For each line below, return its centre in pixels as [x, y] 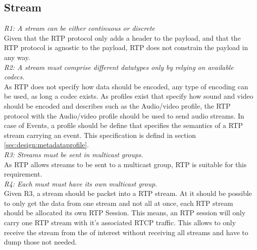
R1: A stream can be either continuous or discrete [79, 28]
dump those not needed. [41, 242]
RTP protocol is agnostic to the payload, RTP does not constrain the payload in [126, 47]
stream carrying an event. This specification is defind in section [100, 135]
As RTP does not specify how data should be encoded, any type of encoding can [126, 86]
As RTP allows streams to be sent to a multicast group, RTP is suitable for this [125, 164]
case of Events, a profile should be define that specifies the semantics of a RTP [124, 125]
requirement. [23, 174]
